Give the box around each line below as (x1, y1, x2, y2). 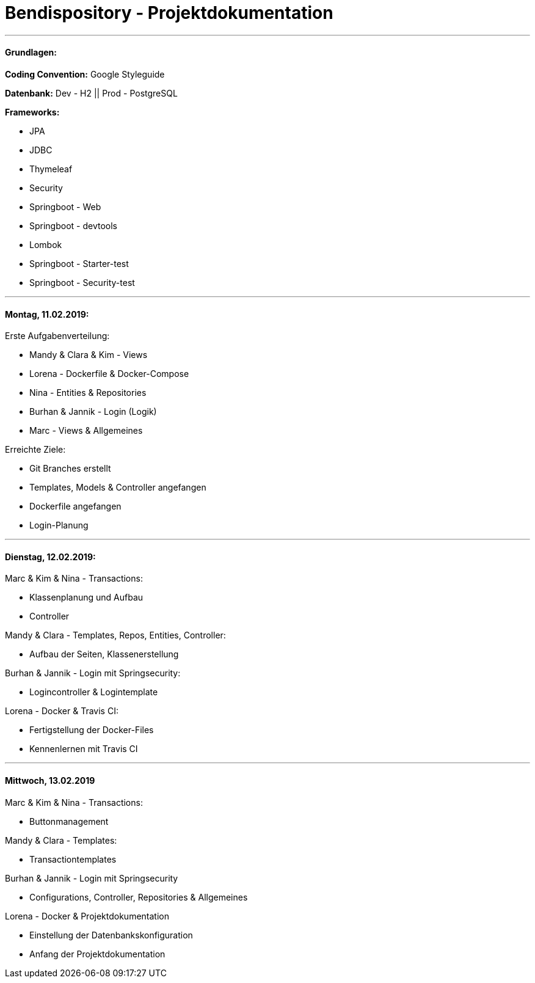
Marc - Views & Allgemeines (29, 425, 143, 436)
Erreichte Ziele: (5, 444, 66, 455)
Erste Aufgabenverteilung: (5, 331, 110, 342)
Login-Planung (29, 520, 89, 531)
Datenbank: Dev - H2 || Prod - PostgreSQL (5, 87, 178, 98)
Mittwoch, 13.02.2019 (5, 775, 95, 786)
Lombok (29, 239, 62, 250)
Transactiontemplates (29, 853, 117, 864)
